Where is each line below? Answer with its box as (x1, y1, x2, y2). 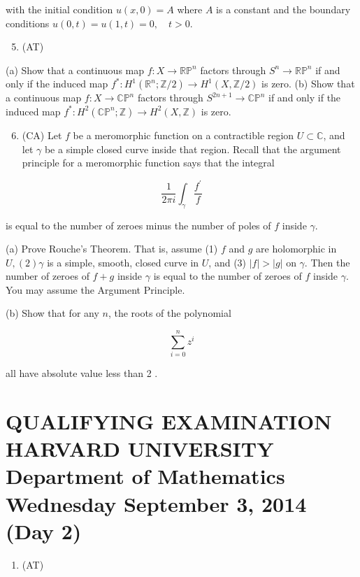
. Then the (304, 255, 350, 269)
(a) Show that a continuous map (6, 62, 145, 77)
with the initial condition (6, 2, 113, 16)
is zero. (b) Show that (261, 76, 355, 91)
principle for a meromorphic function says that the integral (22, 155, 275, 170)
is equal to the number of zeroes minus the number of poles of (6, 218, 271, 232)
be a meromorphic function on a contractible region (73, 127, 294, 142)
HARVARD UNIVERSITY (6, 434, 274, 463)
